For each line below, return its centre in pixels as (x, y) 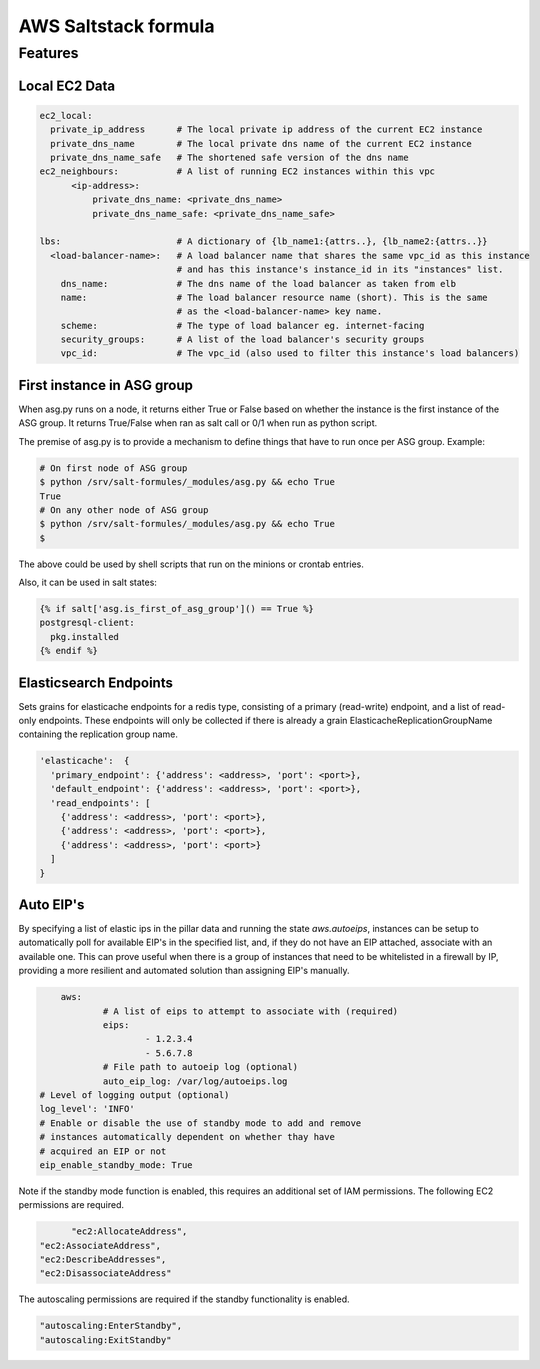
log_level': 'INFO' (87, 1109)
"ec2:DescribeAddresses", (103, 1259)
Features (48, 53)
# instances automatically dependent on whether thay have (187, 1137)
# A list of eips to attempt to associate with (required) (250, 1011)
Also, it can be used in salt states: (87, 582)
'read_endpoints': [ (100, 803)
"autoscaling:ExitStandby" (105, 1339)
